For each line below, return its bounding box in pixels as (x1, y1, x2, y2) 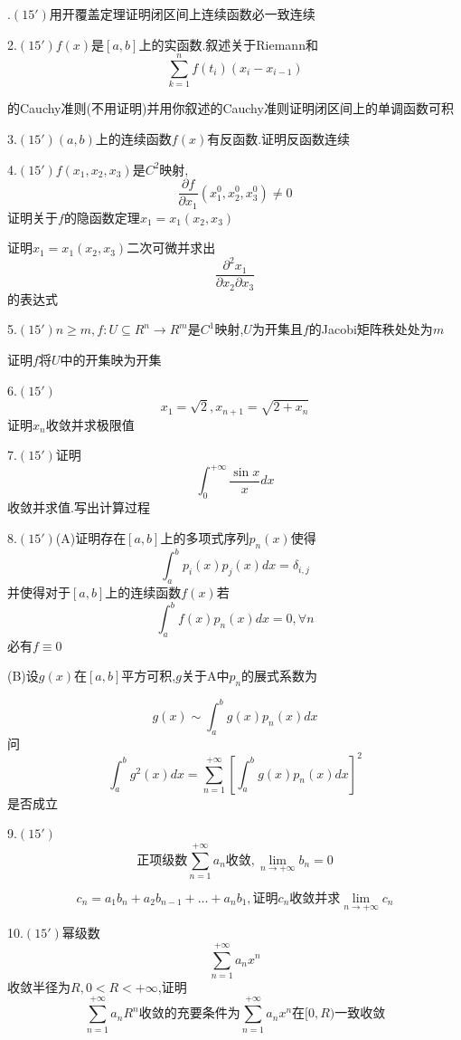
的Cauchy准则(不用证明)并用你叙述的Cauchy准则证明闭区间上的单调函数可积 (7, 99, 454, 118)
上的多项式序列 (160, 528, 249, 547)
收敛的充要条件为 (138, 1007, 240, 1021)
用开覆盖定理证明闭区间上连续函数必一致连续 (49, 5, 315, 23)
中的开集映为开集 (60, 350, 162, 368)
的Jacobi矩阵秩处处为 (308, 320, 433, 339)
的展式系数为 (241, 666, 318, 685)
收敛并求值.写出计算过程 (7, 498, 150, 517)
